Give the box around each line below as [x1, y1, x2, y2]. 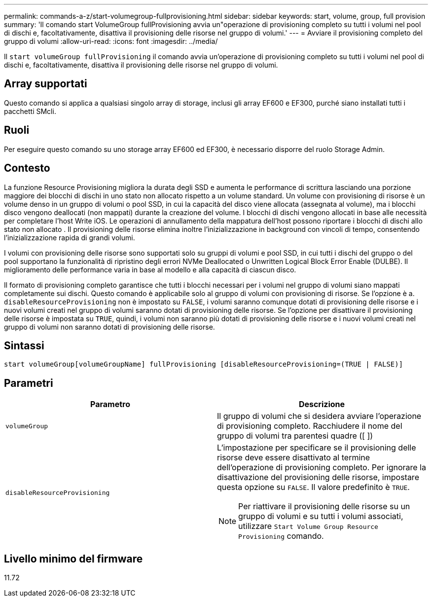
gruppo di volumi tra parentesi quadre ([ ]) [217, 431, 373, 441]
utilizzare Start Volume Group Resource [238, 521, 378, 531]
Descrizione [298, 399, 345, 410]
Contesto [4, 162, 50, 175]
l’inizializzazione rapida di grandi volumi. [4, 233, 135, 242]
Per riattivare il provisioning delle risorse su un [238, 501, 410, 512]
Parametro [90, 399, 130, 410]
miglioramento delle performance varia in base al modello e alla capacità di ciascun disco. [4, 265, 296, 274]
